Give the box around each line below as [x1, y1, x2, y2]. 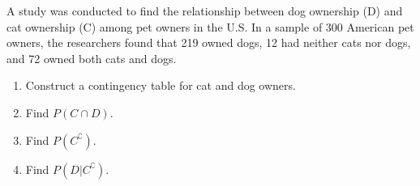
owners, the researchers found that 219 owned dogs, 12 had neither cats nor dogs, [6, 34, 411, 51]
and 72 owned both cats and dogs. [6, 49, 177, 66]
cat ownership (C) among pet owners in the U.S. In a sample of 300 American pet [6, 18, 414, 35]
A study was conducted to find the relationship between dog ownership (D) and [6, 2, 403, 19]
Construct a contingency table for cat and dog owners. [25, 77, 296, 94]
